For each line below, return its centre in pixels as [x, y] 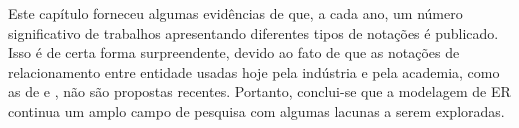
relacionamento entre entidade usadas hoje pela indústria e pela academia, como [254, 71]
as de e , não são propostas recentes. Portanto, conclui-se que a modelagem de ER [259, 91]
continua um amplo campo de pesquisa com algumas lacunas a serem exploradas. [256, 110]
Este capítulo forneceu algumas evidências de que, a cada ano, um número [235, 13]
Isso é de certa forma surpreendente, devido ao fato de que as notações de [234, 52]
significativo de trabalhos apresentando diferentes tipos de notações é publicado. [253, 32]
